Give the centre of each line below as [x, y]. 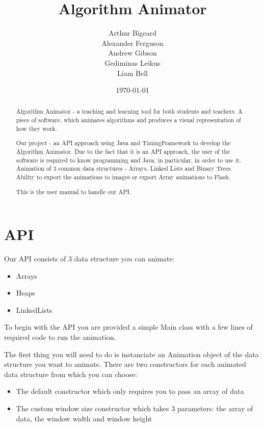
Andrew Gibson [133, 53]
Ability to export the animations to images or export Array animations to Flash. [123, 177]
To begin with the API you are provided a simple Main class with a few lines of [128, 327]
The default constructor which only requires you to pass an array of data [130, 391]
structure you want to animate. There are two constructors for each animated [125, 364]
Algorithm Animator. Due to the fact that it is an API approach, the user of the [123, 151]
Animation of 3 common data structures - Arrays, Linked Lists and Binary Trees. [124, 168]
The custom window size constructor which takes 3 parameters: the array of [135, 408]
